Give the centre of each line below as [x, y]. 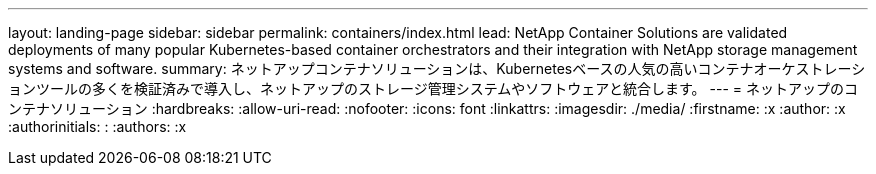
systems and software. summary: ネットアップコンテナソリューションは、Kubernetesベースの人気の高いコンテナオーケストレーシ [437, 68]
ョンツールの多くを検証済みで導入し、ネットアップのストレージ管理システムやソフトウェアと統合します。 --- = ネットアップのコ [433, 88]
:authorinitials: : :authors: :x [97, 126]
